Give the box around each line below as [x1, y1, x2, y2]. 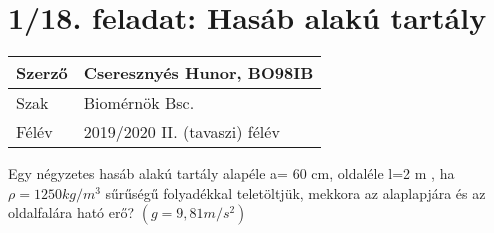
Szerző [16, 61, 68, 85]
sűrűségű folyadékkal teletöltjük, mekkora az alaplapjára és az [105, 182, 486, 203]
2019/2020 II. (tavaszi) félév [83, 120, 280, 144]
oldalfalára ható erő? [8, 202, 135, 223]
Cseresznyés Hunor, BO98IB [83, 61, 314, 85]
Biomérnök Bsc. [83, 91, 195, 115]
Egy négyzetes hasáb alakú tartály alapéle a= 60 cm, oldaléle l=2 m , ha [8, 163, 455, 184]
